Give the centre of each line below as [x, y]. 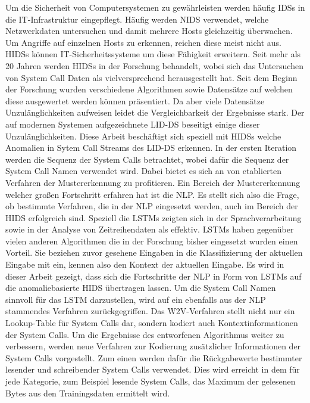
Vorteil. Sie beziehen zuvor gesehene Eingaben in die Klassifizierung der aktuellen [154, 252]
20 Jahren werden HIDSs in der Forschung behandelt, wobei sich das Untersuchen [154, 65]
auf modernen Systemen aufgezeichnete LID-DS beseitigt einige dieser [133, 124]
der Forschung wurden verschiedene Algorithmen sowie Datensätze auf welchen [149, 89]
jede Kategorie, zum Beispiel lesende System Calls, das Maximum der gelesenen [151, 381]
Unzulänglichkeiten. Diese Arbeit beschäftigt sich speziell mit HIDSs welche [143, 136]
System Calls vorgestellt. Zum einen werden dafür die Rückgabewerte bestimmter [154, 357]
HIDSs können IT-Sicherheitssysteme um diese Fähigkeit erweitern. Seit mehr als [153, 54]
